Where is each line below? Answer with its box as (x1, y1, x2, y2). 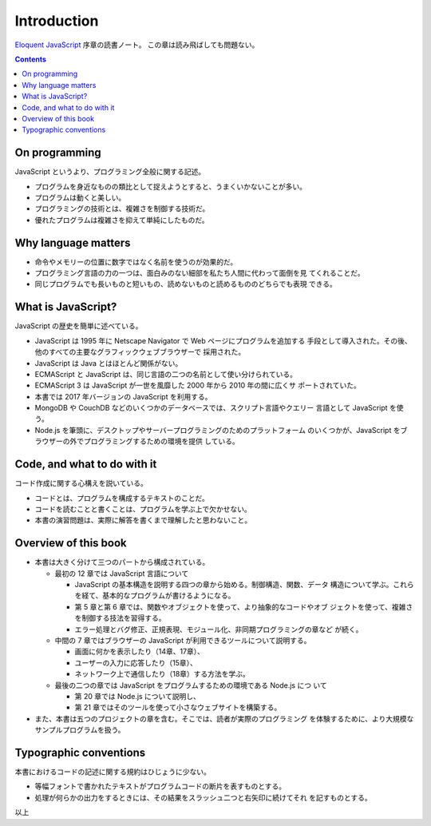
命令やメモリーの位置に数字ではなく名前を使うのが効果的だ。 (34, 256, 238, 267)
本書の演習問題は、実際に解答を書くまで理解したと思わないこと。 (34, 515, 251, 525)
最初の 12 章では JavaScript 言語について (54, 568, 189, 578)
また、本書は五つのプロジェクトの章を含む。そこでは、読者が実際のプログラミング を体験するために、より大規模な (34, 713, 414, 723)
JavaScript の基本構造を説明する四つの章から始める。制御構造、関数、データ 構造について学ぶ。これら (74, 580, 414, 590)
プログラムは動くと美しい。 (34, 193, 126, 202)
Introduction (14, 12, 99, 30)
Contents (14, 54, 47, 64)
